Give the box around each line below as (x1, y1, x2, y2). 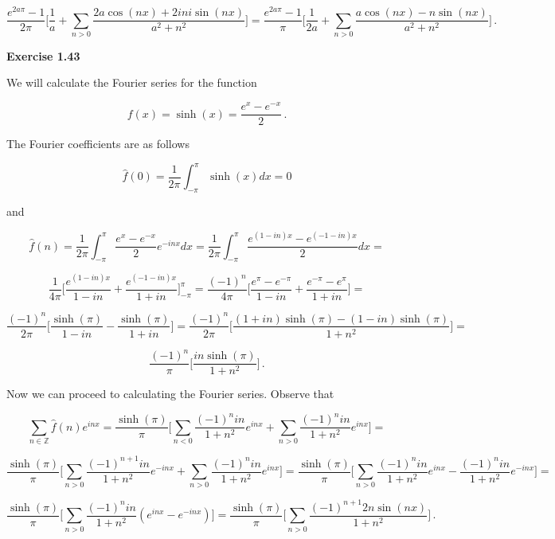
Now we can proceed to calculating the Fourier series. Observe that (6, 385, 334, 402)
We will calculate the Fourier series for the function (6, 74, 257, 91)
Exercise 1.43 (6, 47, 80, 64)
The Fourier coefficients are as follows (6, 135, 190, 152)
